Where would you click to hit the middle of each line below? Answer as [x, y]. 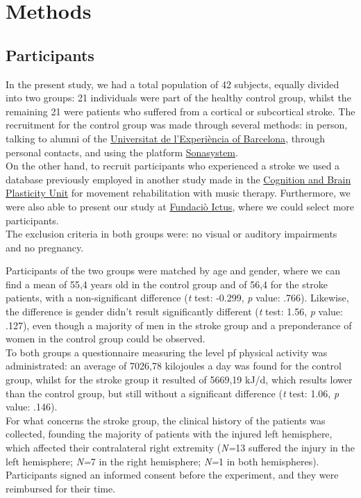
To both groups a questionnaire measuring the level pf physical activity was [167, 352]
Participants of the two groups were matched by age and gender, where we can [173, 271]
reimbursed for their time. [61, 488]
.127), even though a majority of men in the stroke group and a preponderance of [179, 325]
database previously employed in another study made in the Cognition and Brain [178, 179]
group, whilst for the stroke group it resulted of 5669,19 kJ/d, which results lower [179, 380]
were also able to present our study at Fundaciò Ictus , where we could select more [180, 206]
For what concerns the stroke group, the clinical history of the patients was [166, 420]
